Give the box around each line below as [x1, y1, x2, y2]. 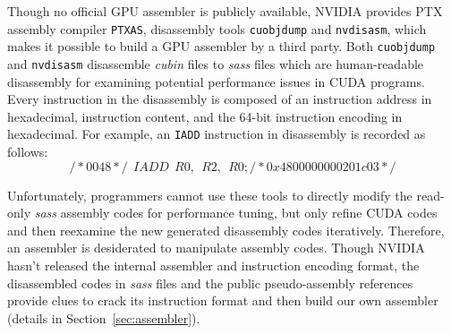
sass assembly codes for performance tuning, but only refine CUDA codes [34, 203, 438, 222]
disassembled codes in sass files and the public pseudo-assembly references [7, 273, 413, 292]
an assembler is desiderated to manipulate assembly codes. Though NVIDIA [7, 238, 425, 257]
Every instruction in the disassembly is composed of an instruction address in [7, 90, 432, 108]
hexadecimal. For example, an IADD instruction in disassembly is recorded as [7, 124, 426, 143]
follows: [7, 142, 48, 160]
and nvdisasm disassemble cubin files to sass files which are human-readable [7, 54, 424, 73]
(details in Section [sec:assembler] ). [7, 308, 200, 327]
